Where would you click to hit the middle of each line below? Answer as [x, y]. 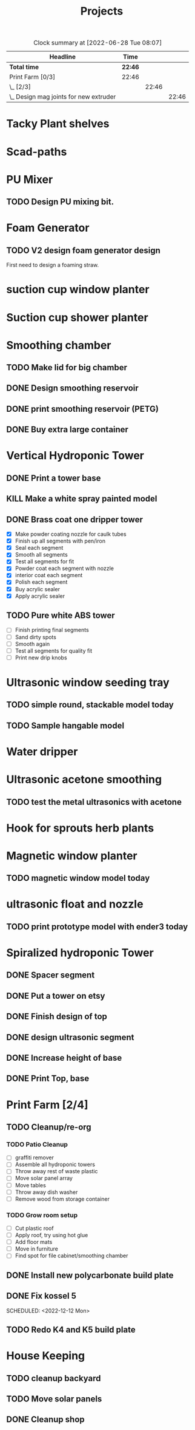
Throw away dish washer [46, 1192]
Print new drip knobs [41, 658]
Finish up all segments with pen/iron [60, 541]
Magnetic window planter [72, 856]
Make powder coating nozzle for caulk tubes [71, 534]
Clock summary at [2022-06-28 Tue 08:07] [97, 43]
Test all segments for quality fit [54, 651]
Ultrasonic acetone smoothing [84, 779]
